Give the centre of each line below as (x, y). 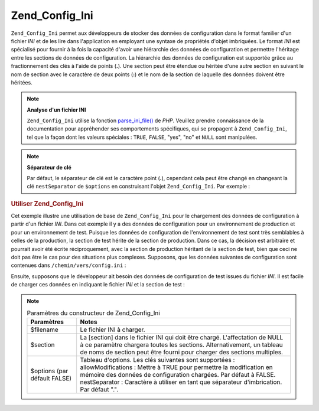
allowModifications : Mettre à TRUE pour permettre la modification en (176, 367)
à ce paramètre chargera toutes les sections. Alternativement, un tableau (181, 345)
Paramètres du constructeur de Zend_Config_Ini (94, 313)
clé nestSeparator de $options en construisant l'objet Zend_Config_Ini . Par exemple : (139, 187)
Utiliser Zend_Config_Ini (47, 204)
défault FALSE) (51, 379)
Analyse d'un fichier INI (56, 110)
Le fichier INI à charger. (113, 330)
